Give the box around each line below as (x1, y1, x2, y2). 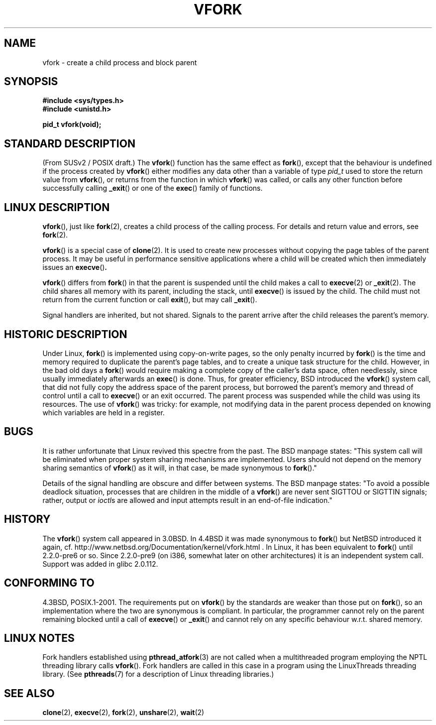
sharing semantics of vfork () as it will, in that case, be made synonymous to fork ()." (42, 463, 317, 472)
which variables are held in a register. (42, 408, 165, 417)
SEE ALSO (4, 687, 55, 700)
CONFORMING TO (4, 577, 95, 590)
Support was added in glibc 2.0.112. (42, 559, 158, 568)
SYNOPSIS (4, 75, 58, 88)
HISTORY (4, 513, 51, 526)
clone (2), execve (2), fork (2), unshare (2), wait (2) (42, 708, 205, 717)
